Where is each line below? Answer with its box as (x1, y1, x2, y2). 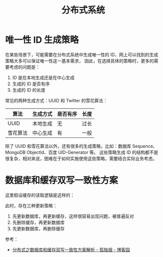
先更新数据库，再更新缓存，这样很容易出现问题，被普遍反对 (12, 213, 134, 219)
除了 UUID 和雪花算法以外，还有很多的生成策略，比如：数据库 (5, 143, 131, 149)
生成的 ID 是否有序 (12, 80, 50, 87)
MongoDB (5, 149, 26, 155)
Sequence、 (132, 143, 158, 149)
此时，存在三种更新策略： (5, 202, 57, 208)
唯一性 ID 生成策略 (5, 34, 79, 46)
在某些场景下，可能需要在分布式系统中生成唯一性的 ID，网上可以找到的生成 (5, 52, 159, 58)
